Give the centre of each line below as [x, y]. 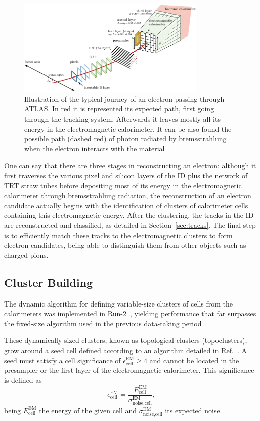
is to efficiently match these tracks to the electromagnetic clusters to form [118, 235]
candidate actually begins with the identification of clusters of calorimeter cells [126, 205]
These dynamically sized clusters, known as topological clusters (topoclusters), [126, 340]
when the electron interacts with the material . [97, 148]
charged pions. [26, 255]
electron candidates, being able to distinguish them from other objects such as [125, 245]
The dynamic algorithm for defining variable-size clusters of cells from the [118, 303]
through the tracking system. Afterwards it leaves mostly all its [122, 119]
